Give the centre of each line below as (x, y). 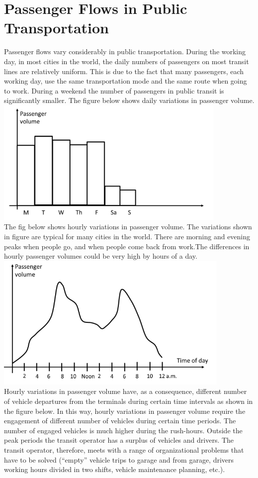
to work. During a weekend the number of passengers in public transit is (114, 90)
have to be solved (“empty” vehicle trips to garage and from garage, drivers (119, 459)
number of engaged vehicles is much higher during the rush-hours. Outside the (123, 430)
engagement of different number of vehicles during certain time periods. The (120, 421)
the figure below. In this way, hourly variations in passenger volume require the (125, 411)
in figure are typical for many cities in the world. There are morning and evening (127, 237)
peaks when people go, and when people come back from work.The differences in (127, 246)
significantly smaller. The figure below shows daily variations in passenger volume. (129, 100)
